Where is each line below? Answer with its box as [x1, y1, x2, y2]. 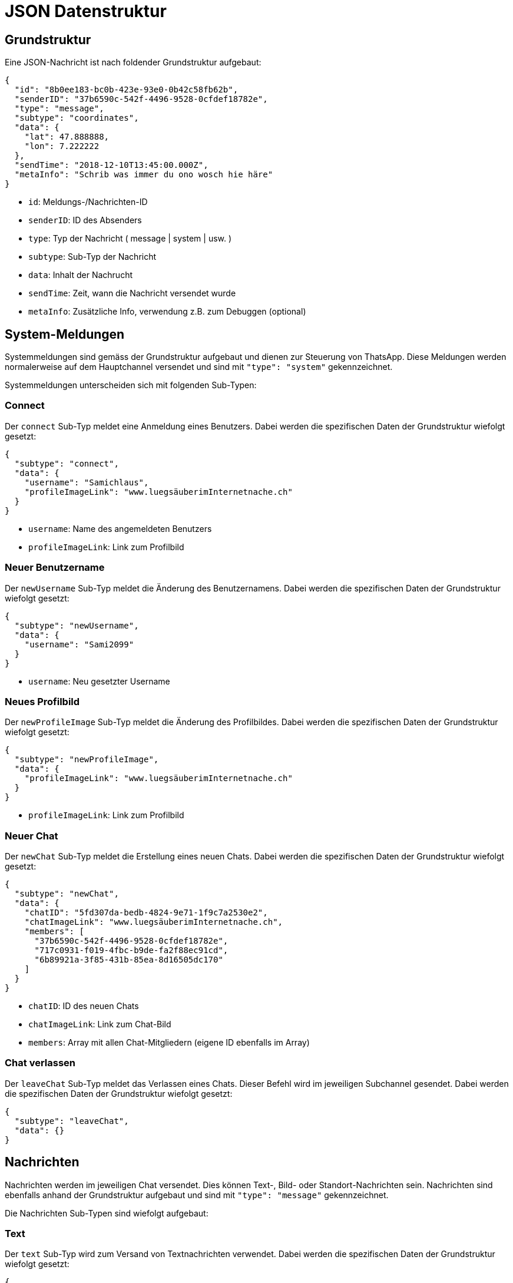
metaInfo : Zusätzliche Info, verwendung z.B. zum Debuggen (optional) [28, 306, 306, 317]
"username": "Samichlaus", [24, 477, 149, 487]
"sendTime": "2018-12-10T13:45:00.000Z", [14, 160, 208, 170]
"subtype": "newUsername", [14, 620, 139, 630]
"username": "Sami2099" [24, 639, 134, 649]
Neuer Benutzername [5, 561, 105, 574]
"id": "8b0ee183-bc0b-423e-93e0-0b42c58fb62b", [14, 85, 239, 95]
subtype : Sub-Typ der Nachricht [28, 252, 157, 262]
